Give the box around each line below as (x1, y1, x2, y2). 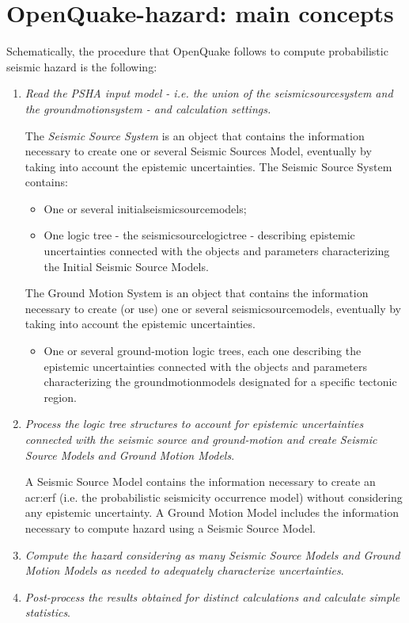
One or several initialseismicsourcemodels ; (44, 200, 247, 216)
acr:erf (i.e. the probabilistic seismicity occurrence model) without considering (25, 488, 403, 505)
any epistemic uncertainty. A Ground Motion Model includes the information (25, 504, 399, 521)
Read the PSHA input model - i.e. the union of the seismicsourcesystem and (25, 85, 393, 101)
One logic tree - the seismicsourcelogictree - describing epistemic (44, 227, 355, 243)
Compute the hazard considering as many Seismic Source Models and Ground (25, 546, 400, 563)
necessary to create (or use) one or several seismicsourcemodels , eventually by (25, 300, 402, 316)
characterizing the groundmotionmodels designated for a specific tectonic (44, 373, 397, 390)
